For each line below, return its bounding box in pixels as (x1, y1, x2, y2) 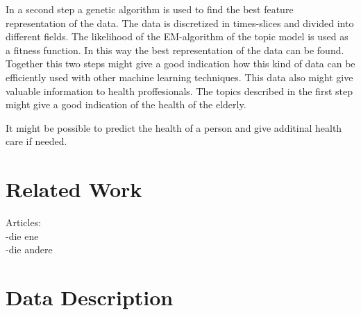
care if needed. (6, 134, 67, 148)
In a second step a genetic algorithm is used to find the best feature (6, 2, 294, 16)
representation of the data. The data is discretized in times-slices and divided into (6, 15, 354, 30)
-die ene (6, 228, 39, 243)
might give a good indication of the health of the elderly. (6, 97, 246, 112)
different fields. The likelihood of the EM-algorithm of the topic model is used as (6, 29, 349, 44)
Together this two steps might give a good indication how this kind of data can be (6, 56, 355, 71)
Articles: (6, 215, 42, 230)
